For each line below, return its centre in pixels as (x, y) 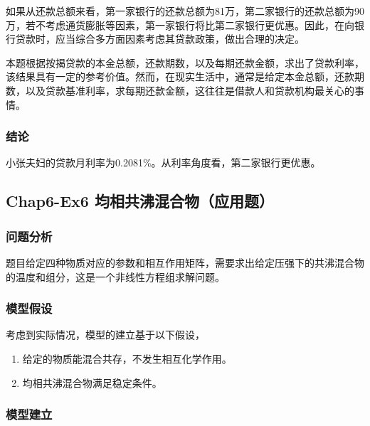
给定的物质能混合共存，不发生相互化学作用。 (127, 358)
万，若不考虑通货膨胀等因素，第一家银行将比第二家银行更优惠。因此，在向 (180, 25)
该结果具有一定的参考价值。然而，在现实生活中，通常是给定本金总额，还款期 (185, 76)
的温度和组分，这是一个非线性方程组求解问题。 (115, 276)
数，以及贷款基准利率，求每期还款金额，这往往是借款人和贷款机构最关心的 (180, 90)
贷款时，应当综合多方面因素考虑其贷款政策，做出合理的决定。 (160, 39)
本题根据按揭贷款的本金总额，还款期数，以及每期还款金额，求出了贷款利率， (185, 62)
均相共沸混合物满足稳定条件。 (92, 382)
